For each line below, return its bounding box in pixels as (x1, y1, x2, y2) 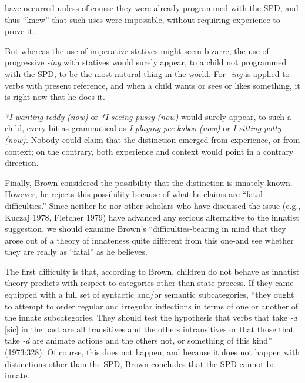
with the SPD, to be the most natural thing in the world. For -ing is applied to (5, 67, 290, 79)
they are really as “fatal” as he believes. (5, 245, 148, 258)
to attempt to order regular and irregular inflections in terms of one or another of (5, 299, 299, 312)
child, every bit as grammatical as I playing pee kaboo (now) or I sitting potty (5, 122, 281, 134)
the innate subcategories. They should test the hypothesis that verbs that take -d (5, 311, 297, 324)
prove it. (5, 25, 35, 37)
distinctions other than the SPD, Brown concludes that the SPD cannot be (5, 357, 275, 369)
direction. (5, 156, 39, 169)
